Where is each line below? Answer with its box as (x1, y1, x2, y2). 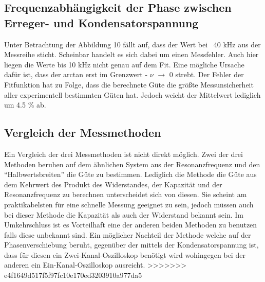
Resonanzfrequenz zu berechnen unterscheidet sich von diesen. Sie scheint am (4, 189, 247, 200)
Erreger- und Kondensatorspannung (4, 14, 199, 30)
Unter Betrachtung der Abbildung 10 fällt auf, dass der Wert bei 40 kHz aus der (4, 39, 261, 49)
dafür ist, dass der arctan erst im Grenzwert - (4, 69, 148, 80)
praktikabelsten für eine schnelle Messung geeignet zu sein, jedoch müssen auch (4, 199, 254, 209)
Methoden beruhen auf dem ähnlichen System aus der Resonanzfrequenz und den (4, 158, 260, 169)
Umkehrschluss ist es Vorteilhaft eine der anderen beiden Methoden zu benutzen (4, 219, 257, 230)
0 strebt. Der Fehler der (169, 69, 244, 80)
